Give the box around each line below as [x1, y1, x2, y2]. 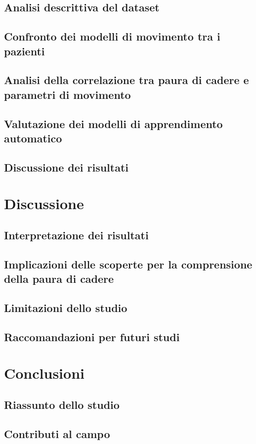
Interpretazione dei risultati [4, 227, 149, 242]
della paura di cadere [4, 271, 114, 286]
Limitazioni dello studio [4, 300, 128, 315]
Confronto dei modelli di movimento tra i [4, 29, 220, 44]
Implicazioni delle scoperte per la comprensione [4, 256, 253, 271]
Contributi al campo [4, 426, 110, 441]
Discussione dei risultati [4, 159, 129, 175]
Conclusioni [4, 363, 85, 383]
